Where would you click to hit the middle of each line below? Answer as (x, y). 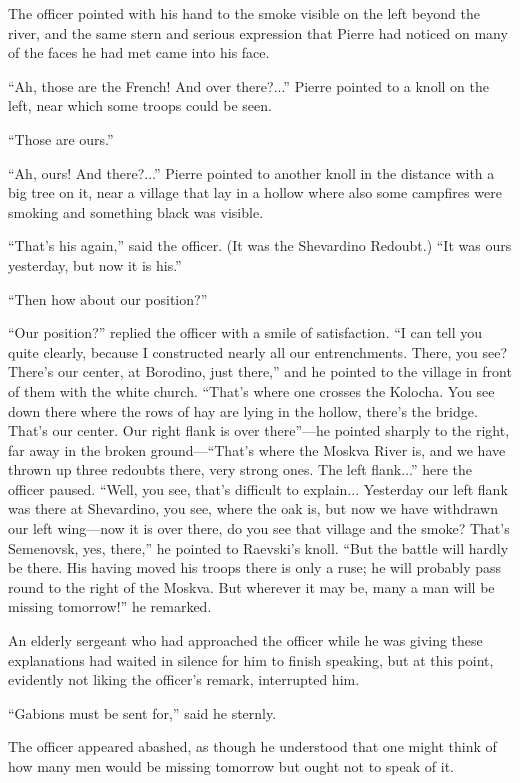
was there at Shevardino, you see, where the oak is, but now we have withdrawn (253, 508)
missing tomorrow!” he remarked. (110, 606)
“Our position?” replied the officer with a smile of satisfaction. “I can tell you (245, 332)
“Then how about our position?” (108, 298)
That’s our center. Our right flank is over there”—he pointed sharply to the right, (259, 430)
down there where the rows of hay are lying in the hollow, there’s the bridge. (243, 410)
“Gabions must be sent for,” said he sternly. (142, 712)
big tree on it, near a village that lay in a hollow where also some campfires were (255, 192)
